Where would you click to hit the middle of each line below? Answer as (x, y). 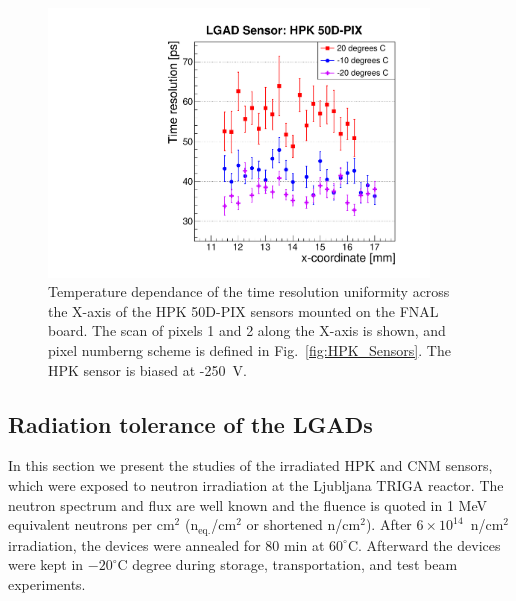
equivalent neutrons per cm (91, 524)
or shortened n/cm (303, 524)
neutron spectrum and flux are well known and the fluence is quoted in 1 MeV (248, 504)
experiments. (47, 583)
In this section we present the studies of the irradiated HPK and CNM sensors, (250, 465)
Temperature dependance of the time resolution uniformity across (249, 291)
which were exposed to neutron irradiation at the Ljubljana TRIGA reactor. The (256, 485)
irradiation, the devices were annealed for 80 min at (166, 544)
